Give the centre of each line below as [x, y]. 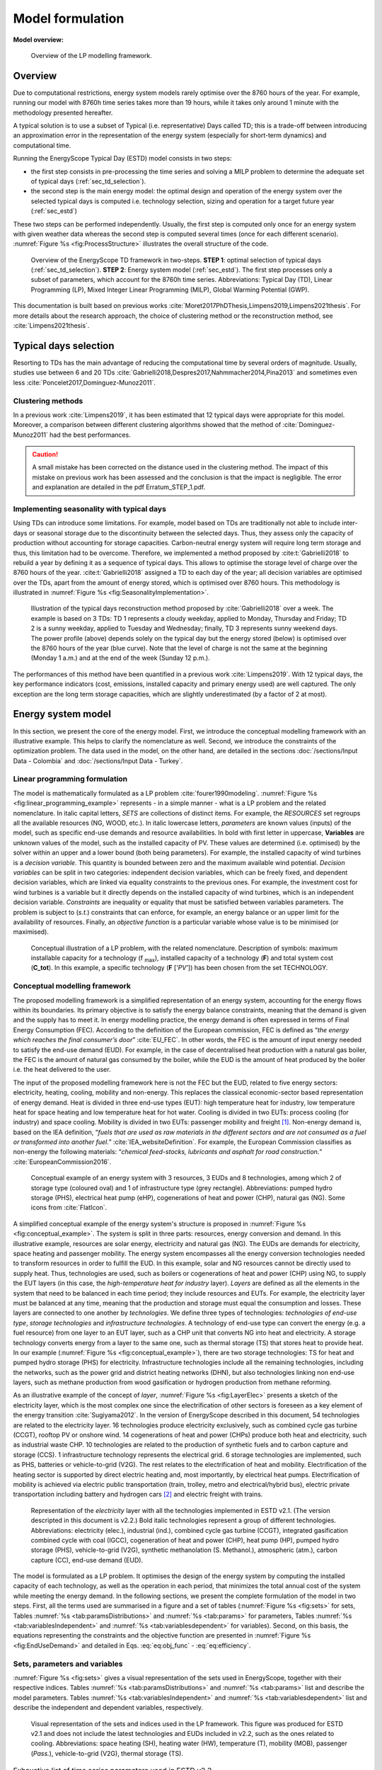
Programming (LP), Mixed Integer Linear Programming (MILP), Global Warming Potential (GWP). [170, 290]
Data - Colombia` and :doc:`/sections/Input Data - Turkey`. [98, 760]
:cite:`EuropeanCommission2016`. [62, 1162]
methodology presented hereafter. [63, 113]
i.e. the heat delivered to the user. [62, 1070]
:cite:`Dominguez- [309, 425]
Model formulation [69, 18]
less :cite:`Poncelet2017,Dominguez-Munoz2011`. [84, 382]
